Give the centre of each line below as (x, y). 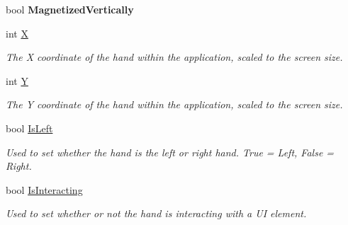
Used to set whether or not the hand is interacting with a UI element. (156, 213)
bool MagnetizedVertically (70, 9)
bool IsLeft (29, 128)
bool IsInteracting (44, 189)
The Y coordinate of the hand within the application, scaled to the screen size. (174, 104)
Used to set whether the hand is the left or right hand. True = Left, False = (170, 152)
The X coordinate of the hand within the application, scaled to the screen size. (174, 57)
